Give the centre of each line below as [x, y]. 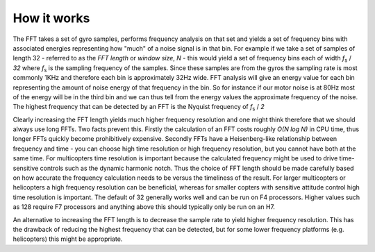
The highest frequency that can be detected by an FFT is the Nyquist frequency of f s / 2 [139, 108]
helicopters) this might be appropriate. [68, 239]
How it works [51, 18]
